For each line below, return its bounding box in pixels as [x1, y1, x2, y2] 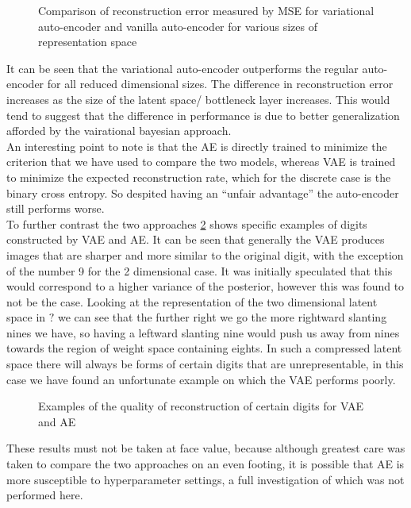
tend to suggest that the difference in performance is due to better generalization [6, 106, 400, 123]
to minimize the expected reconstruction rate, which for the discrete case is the [6, 168, 391, 185]
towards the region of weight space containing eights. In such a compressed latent [6, 340, 402, 356]
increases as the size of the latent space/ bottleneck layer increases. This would [6, 90, 390, 107]
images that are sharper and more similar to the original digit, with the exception [6, 246, 404, 263]
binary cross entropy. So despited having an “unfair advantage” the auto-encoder [6, 184, 399, 201]
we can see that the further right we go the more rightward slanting [58, 309, 387, 325]
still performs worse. [6, 200, 105, 217]
